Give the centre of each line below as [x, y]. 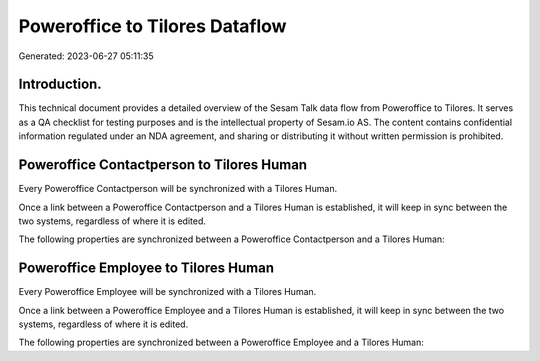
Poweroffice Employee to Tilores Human [146, 268]
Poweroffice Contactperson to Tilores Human [163, 165]
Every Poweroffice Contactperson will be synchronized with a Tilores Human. [178, 189]
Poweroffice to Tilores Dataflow [152, 26]
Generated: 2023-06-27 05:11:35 [86, 56]
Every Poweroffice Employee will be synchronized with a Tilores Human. [167, 292]
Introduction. [60, 84]
